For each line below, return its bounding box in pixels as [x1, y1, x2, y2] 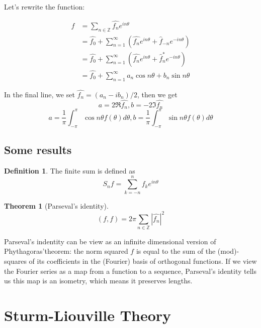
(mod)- [217, 246, 239, 256]
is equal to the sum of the [136, 246, 216, 256]
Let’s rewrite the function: [4, 2, 85, 12]
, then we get [137, 89, 178, 99]
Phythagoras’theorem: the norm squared [4, 246, 128, 256]
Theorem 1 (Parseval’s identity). [4, 201, 109, 211]
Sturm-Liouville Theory [4, 305, 171, 325]
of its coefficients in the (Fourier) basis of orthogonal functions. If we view [29, 256, 257, 266]
